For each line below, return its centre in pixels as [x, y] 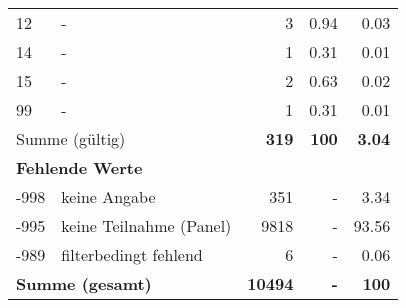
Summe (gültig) [71, 138]
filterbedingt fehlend [132, 254]
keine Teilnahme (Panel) [146, 225]
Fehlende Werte [79, 167]
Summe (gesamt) [84, 283]
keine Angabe [108, 196]
